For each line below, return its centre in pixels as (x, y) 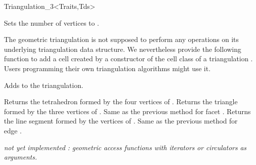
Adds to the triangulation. (44, 85)
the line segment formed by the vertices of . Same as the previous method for (121, 121)
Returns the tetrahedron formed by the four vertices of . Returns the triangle (121, 102)
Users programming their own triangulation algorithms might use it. (107, 68)
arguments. (21, 157)
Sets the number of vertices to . (52, 22)
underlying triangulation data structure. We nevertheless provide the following (123, 49)
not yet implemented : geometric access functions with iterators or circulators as (125, 147)
